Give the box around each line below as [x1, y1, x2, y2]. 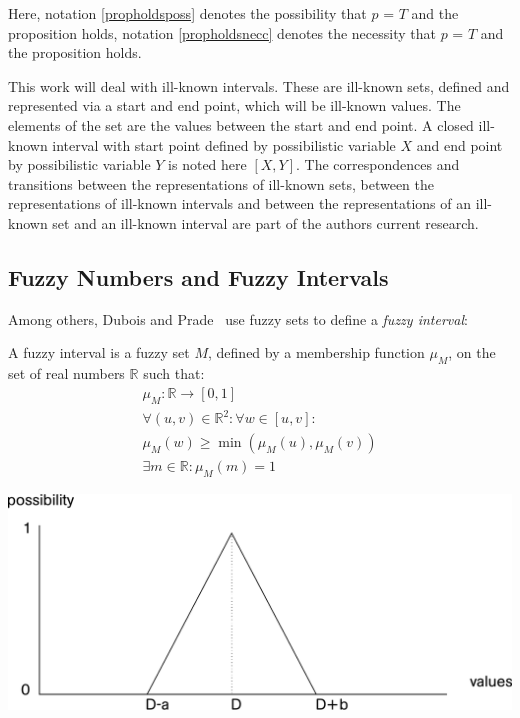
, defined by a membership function [208, 342, 425, 363]
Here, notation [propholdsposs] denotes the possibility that [8, 3, 367, 23]
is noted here [168, 154, 247, 175]
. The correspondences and [296, 154, 460, 175]
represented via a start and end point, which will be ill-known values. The [8, 95, 461, 116]
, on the [448, 342, 496, 363]
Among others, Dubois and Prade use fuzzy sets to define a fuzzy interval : [8, 308, 468, 329]
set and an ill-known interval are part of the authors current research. [52, 212, 479, 233]
